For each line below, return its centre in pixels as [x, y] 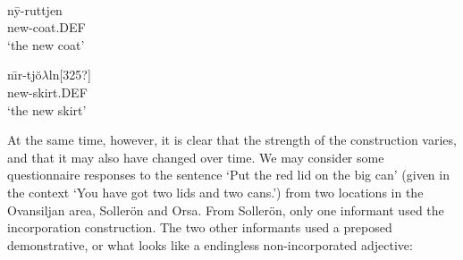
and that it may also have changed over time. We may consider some [196, 157]
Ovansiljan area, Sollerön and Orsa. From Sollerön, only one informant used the [226, 210]
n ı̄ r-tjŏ [25, 75]
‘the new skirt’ [47, 109]
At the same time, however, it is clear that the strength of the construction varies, [232, 140]
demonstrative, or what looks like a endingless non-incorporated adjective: [210, 244]
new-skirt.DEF [47, 92]
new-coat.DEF [46, 27]
